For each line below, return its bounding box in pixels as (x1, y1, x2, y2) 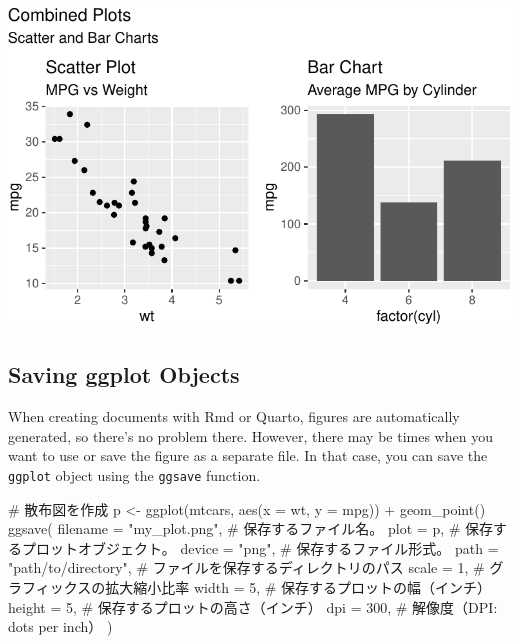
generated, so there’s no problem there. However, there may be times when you (8, 425, 493, 446)
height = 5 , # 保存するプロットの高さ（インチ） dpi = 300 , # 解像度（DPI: (8, 596, 498, 617)
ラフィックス (8, 576, 92, 597)
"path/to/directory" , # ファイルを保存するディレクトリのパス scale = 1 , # (8, 557, 485, 578)
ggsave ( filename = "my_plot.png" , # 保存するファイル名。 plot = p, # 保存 (8, 518, 494, 539)
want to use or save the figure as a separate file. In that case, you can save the (8, 445, 488, 466)
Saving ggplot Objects (8, 359, 240, 390)
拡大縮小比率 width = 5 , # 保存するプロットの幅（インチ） (105, 576, 492, 597)
